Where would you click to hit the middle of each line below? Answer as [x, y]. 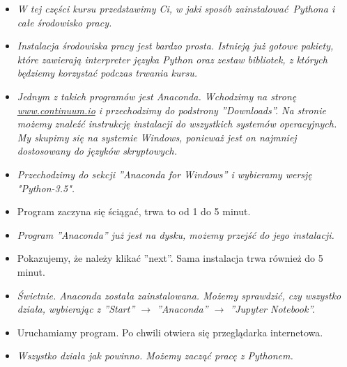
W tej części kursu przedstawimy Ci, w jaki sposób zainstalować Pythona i [176, 8]
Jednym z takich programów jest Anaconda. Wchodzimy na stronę [157, 96]
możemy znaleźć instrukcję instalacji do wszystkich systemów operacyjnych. [177, 124]
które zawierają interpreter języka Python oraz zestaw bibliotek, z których [172, 59]
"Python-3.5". [46, 188]
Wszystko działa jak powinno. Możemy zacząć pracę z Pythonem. [155, 356]
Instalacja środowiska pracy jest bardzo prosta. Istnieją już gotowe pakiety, [175, 46]
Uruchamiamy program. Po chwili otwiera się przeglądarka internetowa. [170, 332]
